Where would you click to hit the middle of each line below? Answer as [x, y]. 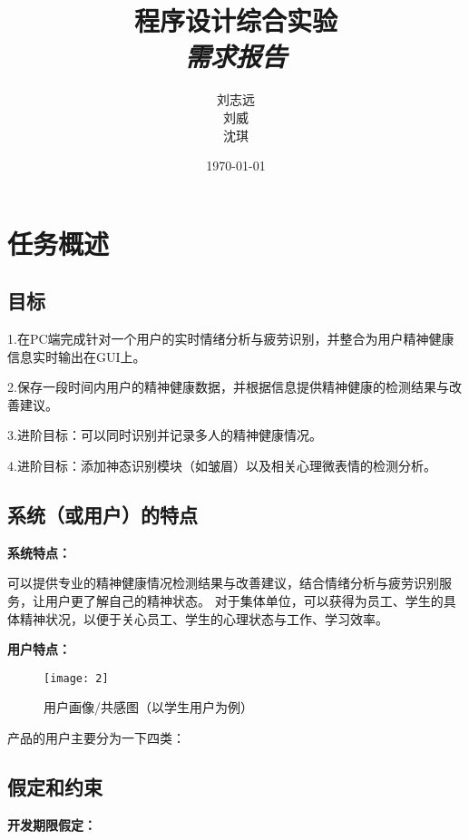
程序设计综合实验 [235, 20]
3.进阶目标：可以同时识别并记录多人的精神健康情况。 [165, 435]
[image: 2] [76, 678]
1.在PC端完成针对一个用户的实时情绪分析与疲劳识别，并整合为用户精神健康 [231, 339]
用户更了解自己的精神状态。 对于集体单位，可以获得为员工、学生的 [244, 601]
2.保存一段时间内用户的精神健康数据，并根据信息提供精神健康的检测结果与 [228, 387]
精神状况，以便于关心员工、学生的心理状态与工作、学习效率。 [204, 618]
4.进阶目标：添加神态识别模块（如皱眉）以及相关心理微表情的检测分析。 [222, 466]
